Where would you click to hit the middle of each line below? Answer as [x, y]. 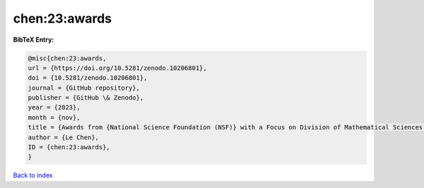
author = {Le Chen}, [63, 137]
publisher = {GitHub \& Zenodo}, [86, 98]
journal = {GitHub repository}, [84, 88]
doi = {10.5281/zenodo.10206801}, [88, 78]
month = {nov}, [54, 117]
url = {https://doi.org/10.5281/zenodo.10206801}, [118, 68]
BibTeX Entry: [34, 40]
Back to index [33, 175]
